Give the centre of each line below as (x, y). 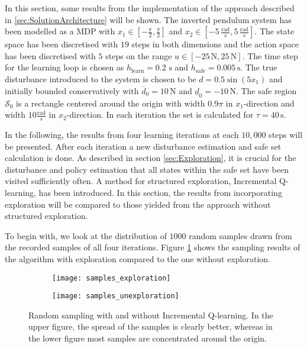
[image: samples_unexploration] (116, 296)
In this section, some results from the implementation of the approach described (150, 8)
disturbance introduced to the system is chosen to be (101, 78)
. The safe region (266, 90)
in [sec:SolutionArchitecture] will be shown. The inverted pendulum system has (148, 19)
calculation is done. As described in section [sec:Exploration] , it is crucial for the (151, 158)
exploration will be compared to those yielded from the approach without (138, 204)
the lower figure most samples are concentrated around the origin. (148, 338)
